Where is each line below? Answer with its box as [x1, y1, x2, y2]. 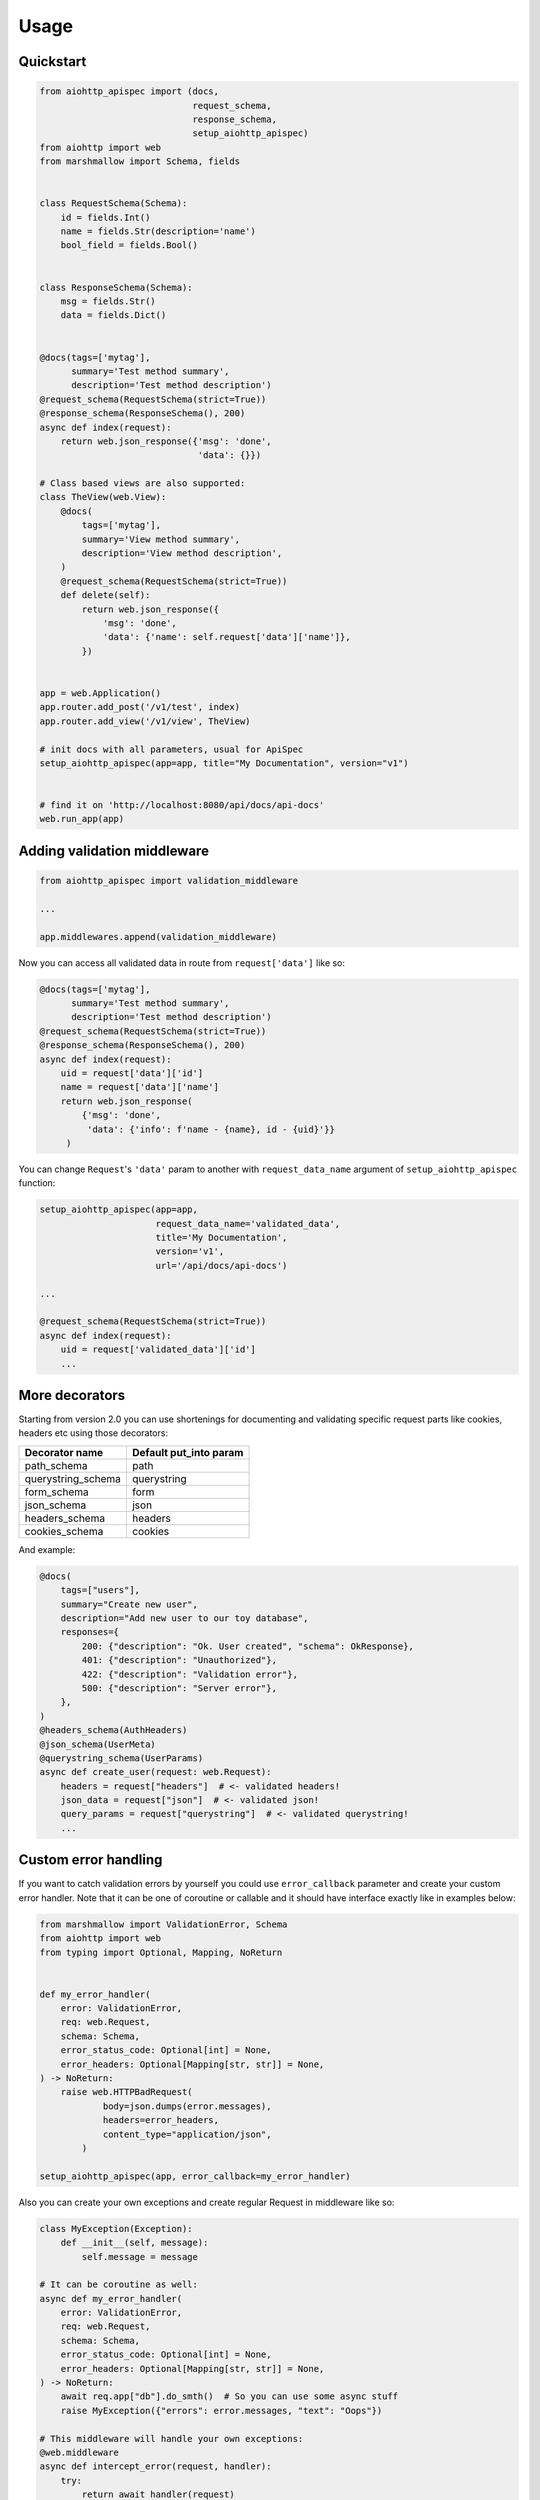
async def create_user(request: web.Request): [39, 1766, 272, 1778]
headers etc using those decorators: [18, 1427, 169, 1439]
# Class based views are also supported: [39, 478, 246, 489]
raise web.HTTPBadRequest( [60, 2086, 194, 2098]
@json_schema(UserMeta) [39, 1738, 157, 1750]
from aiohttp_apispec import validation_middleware [39, 875, 299, 887]
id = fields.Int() [60, 211, 151, 223]
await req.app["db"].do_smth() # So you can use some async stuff [60, 2391, 399, 2402]
